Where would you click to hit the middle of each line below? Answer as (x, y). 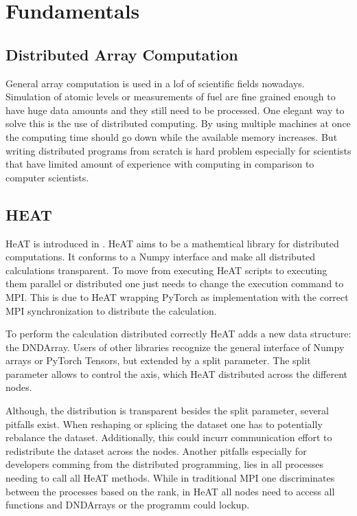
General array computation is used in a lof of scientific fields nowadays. (155, 83)
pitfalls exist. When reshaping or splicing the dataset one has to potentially (164, 424)
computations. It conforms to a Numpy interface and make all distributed (161, 257)
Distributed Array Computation (122, 54)
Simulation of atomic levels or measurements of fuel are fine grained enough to (171, 97)
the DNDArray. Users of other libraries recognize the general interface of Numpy (175, 347)
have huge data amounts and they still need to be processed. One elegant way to (175, 110)
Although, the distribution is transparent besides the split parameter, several (167, 411)
